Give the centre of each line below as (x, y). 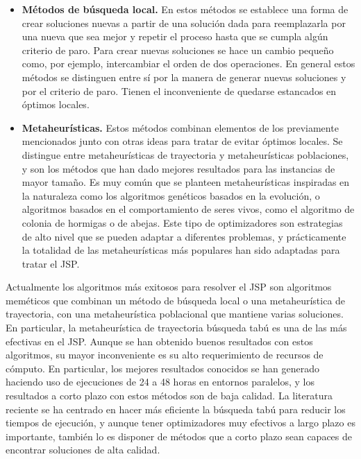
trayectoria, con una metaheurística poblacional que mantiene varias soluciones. (175, 314)
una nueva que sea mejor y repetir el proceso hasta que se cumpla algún (175, 36)
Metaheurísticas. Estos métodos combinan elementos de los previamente (180, 127)
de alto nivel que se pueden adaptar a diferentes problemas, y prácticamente (184, 236)
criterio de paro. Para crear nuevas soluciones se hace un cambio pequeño (178, 50)
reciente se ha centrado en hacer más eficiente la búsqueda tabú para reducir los (176, 409)
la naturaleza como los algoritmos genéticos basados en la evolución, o (171, 195)
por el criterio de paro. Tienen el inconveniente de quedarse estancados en (179, 90)
